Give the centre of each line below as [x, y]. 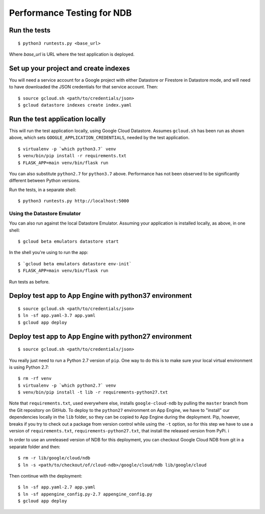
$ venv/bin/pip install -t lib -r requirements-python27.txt [93, 392]
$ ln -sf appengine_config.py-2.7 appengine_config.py [85, 494]
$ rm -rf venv [35, 379]
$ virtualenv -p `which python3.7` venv [67, 149]
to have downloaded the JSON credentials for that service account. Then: [83, 87]
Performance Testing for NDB [70, 13]
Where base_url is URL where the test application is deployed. [72, 54]
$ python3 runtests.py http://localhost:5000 [74, 201]
